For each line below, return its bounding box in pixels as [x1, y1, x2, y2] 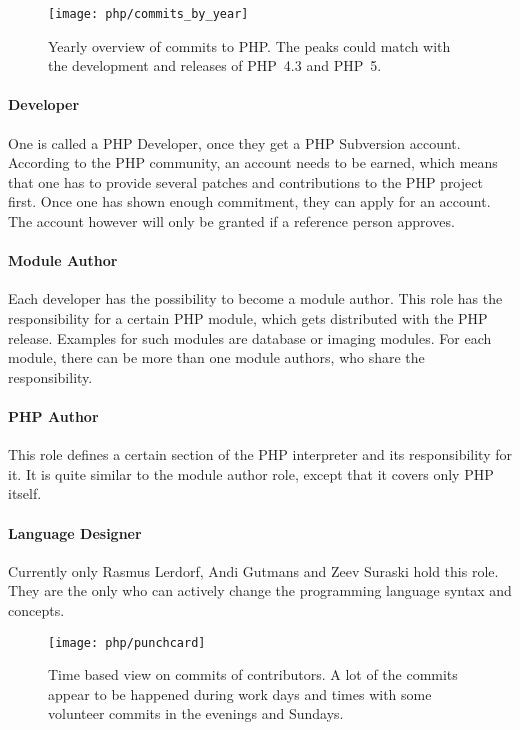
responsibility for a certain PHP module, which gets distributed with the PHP [8, 308, 488, 328]
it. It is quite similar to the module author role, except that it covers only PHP [8, 463, 494, 484]
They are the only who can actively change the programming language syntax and [8, 580, 512, 601]
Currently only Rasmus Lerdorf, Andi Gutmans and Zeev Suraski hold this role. [8, 560, 499, 581]
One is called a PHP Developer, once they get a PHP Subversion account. [8, 132, 461, 153]
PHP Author [8, 405, 99, 426]
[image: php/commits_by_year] [48, 7, 249, 21]
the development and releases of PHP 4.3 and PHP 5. [48, 55, 382, 76]
